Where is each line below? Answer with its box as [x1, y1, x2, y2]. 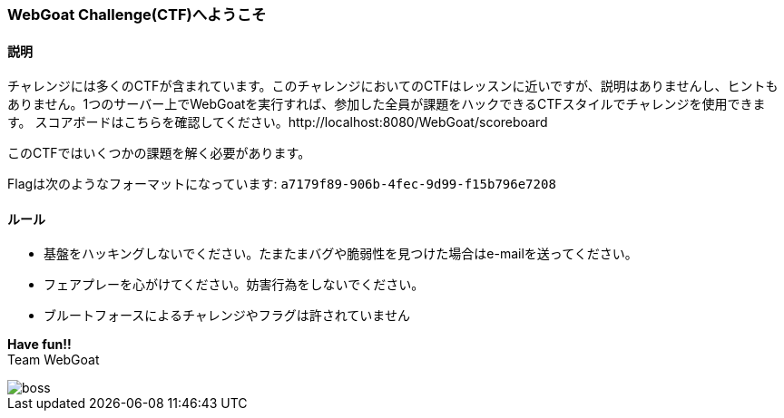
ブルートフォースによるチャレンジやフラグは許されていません [44, 307, 410, 324]
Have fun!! [7, 336, 72, 353]
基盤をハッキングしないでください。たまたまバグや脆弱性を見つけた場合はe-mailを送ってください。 [44, 246, 638, 262]
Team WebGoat [7, 352, 100, 368]
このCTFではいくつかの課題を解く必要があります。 [7, 145, 311, 161]
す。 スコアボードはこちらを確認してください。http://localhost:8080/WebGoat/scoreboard [7, 114, 548, 131]
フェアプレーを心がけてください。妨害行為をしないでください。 [44, 277, 425, 293]
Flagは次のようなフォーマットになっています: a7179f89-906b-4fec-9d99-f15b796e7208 [7, 176, 556, 192]
